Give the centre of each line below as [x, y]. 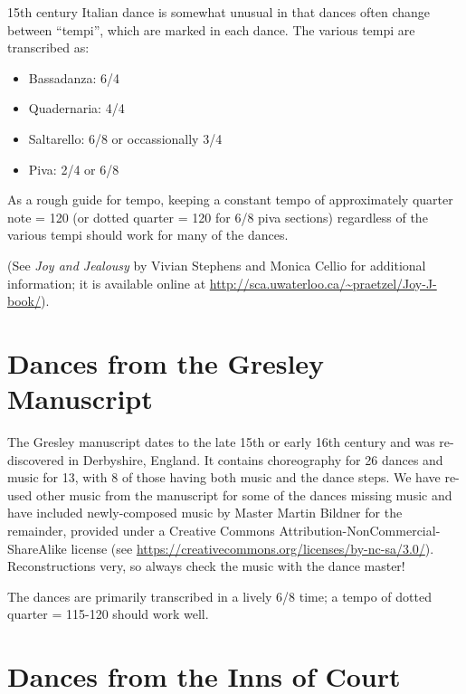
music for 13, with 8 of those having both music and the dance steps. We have [224, 477]
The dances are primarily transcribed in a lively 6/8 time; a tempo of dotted [219, 596]
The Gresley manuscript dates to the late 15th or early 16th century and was [221, 442]
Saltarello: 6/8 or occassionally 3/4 [125, 138]
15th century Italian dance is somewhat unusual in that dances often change [219, 12]
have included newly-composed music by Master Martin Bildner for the [205, 513]
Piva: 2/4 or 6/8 [74, 169]
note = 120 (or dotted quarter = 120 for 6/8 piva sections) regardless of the [218, 217]
